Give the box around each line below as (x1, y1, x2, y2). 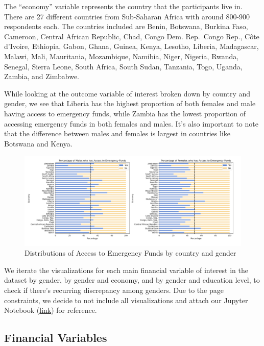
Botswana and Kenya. (4, 138, 73, 149)
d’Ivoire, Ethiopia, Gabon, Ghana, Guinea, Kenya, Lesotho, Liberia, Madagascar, (4, 41, 259, 52)
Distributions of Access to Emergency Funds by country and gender (25, 248, 236, 258)
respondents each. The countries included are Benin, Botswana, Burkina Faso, (4, 21, 248, 32)
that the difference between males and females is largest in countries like (4, 128, 230, 139)
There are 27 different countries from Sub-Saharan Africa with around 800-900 (4, 11, 250, 21)
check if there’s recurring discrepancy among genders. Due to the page (4, 285, 224, 295)
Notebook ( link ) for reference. (4, 305, 97, 315)
